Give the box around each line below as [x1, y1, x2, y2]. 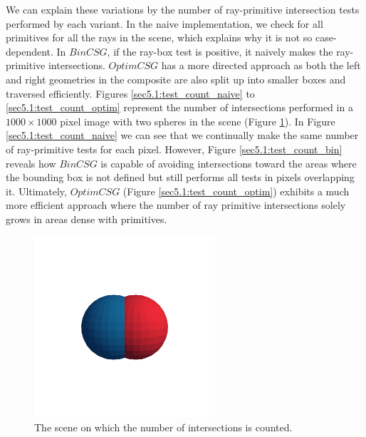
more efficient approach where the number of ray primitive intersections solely [6, 197, 346, 212]
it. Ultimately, [6, 183, 67, 198]
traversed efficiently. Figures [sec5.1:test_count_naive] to [6, 86, 255, 101]
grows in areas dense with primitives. [6, 211, 167, 226]
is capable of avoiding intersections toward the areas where [100, 155, 357, 170]
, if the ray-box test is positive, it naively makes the [107, 43, 333, 58]
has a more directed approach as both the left [161, 58, 361, 73]
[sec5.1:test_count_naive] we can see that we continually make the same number [6, 128, 359, 143]
